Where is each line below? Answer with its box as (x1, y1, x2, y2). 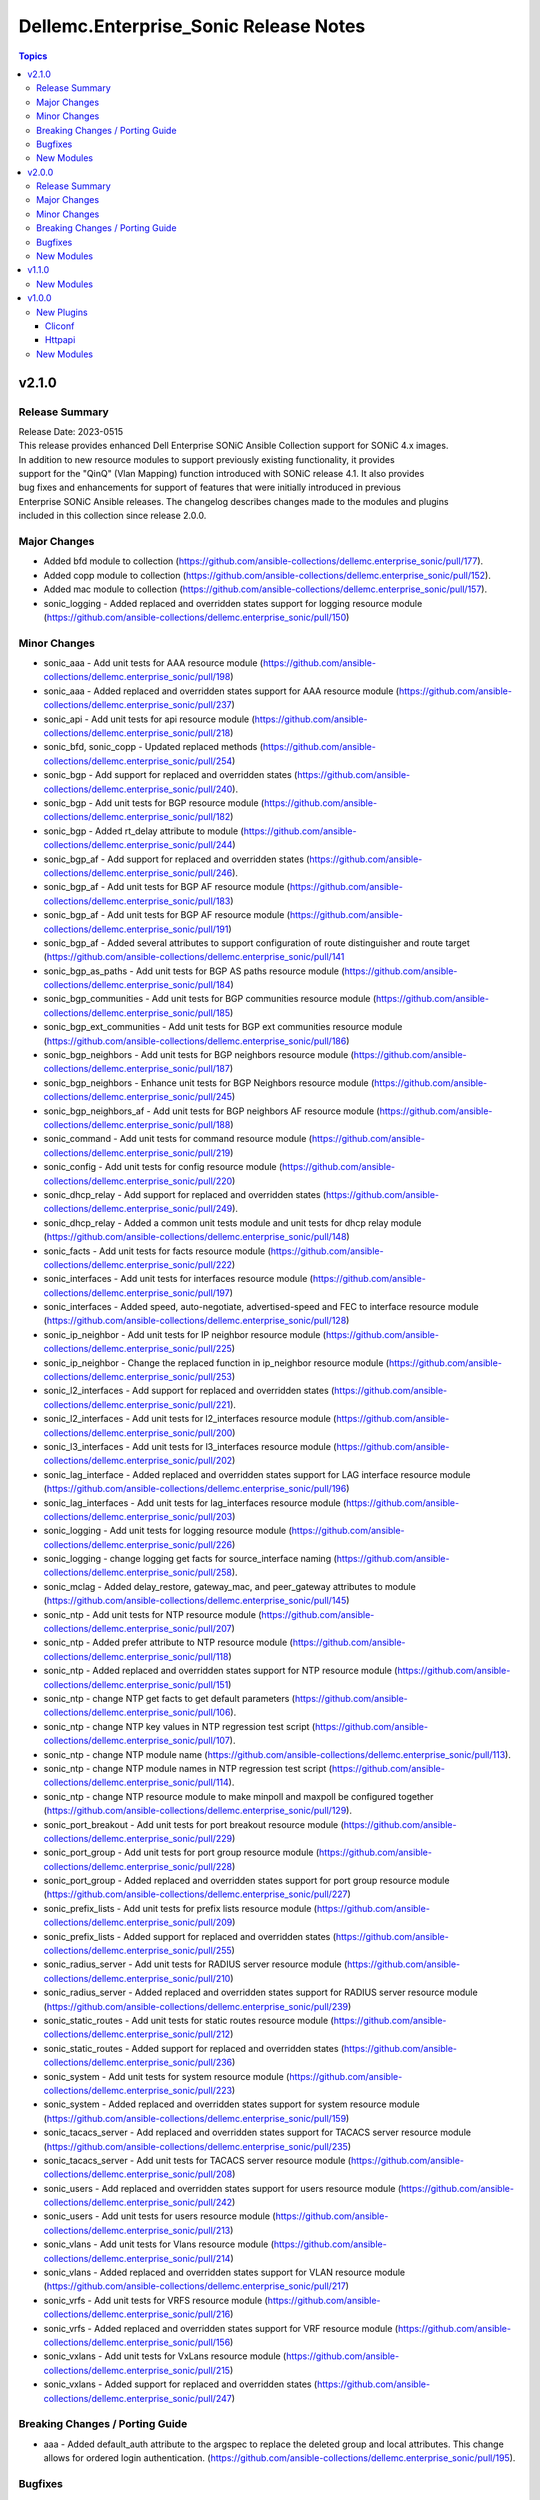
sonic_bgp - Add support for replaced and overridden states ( (43, 769, 298, 781)
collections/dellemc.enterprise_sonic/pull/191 (43, 923, 229, 935)
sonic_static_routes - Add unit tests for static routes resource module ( (43, 2014, 334, 2026)
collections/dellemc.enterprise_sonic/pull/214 (43, 2252, 231, 2264)
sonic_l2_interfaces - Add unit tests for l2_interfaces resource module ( (43, 1413, 337, 1425)
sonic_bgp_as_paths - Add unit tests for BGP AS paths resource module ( (43, 965, 345, 977)
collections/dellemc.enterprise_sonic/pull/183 (43, 895, 231, 907)
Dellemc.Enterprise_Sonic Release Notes (18, 15, 366, 37)
